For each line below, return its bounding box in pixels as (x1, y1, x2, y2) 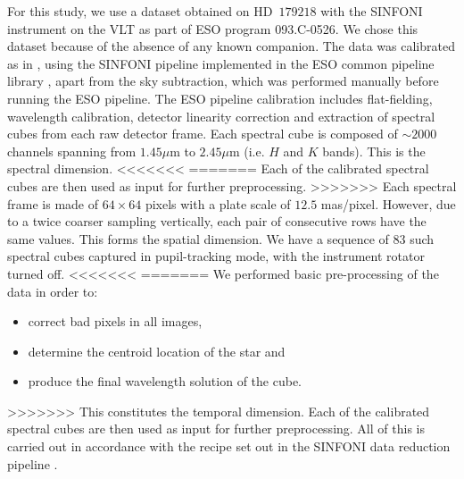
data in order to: (7, 282, 98, 300)
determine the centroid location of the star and (28, 341, 286, 360)
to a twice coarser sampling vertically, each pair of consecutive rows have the (7, 212, 427, 231)
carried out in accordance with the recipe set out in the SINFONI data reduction (7, 437, 451, 456)
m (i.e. (228, 141, 265, 160)
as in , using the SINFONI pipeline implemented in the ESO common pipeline (7, 54, 435, 72)
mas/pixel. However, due (320, 194, 456, 213)
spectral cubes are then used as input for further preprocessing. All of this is (7, 419, 425, 438)
